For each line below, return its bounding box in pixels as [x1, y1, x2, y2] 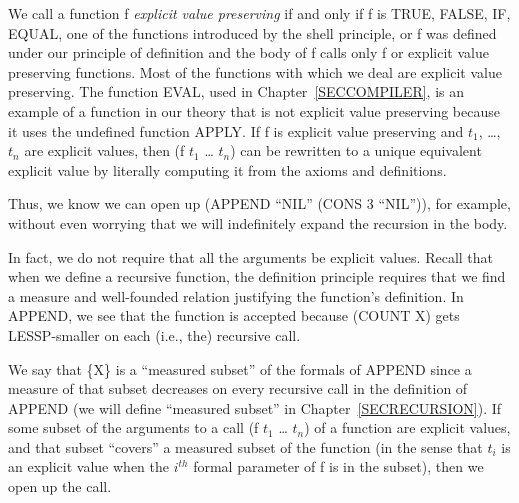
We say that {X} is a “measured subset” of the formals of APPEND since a [8, 358, 472, 379]
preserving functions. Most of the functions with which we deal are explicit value [8, 61, 502, 82]
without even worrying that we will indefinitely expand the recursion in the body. [8, 212, 508, 233]
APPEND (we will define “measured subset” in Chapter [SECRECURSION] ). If [8, 397, 502, 418]
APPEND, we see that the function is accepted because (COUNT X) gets [8, 305, 460, 326]
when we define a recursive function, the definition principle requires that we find [8, 266, 506, 287]
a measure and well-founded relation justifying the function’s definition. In [8, 285, 464, 306]
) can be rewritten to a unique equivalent [230, 140, 482, 161]
